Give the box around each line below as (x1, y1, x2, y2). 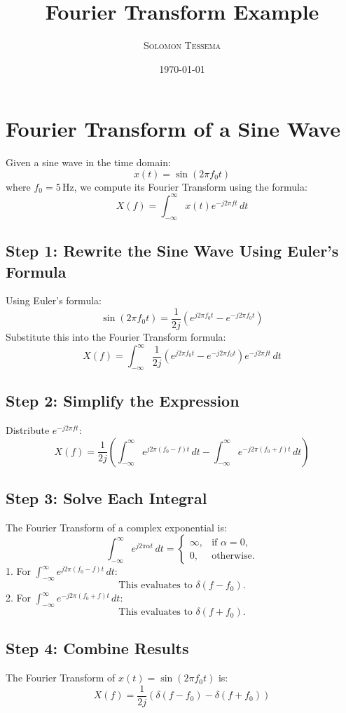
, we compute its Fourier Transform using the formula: (74, 179, 307, 193)
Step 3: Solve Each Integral (6, 487, 207, 509)
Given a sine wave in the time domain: (6, 155, 171, 170)
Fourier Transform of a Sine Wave (6, 114, 340, 143)
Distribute (6, 423, 50, 437)
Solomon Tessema (143, 38, 221, 53)
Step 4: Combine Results (6, 637, 189, 659)
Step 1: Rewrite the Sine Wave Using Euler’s (6, 240, 339, 262)
